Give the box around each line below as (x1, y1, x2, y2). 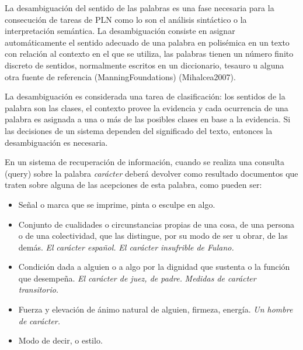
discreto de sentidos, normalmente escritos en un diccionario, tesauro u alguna (5, 59, 284, 71)
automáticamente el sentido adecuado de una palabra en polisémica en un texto (5, 36, 290, 48)
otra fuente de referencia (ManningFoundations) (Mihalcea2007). (5, 70, 236, 83)
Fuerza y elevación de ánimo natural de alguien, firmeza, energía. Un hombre (18, 303, 293, 315)
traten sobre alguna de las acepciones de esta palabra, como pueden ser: (5, 179, 262, 191)
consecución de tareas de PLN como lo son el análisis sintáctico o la (5, 13, 247, 25)
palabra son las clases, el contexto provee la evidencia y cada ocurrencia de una (5, 101, 288, 114)
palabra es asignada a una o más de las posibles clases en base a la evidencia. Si (5, 113, 291, 125)
